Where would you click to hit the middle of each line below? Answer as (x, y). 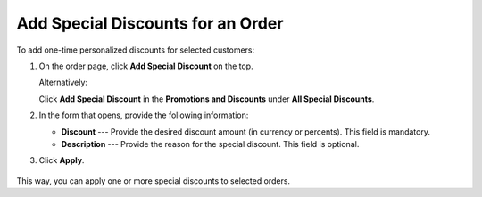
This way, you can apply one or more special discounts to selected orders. (153, 181)
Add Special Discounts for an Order (150, 23)
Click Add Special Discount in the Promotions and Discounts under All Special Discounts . (207, 99)
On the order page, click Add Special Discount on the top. (146, 66)
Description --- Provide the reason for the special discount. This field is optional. (210, 144)
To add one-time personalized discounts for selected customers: (136, 50)
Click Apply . (62, 160)
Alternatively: (63, 82)
